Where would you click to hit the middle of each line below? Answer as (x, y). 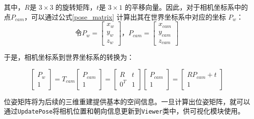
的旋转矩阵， (76, 7)
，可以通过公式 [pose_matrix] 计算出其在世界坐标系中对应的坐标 (125, 16)
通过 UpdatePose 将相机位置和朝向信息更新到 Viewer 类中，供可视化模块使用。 (124, 111)
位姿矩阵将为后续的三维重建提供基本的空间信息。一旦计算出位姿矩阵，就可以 (127, 101)
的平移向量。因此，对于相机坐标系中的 (186, 7)
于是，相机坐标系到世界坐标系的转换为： (69, 57)
